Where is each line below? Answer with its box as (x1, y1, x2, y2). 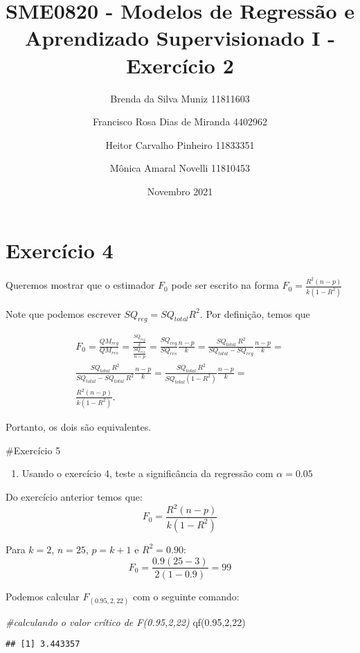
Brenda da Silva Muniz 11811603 (110, 91, 250, 105)
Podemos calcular (6, 589, 80, 603)
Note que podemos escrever (6, 306, 121, 321)
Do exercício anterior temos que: (6, 489, 143, 503)
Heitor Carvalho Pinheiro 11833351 (105, 137, 255, 152)
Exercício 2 (126, 51, 234, 79)
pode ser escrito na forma (171, 278, 279, 292)
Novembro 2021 (147, 184, 213, 198)
